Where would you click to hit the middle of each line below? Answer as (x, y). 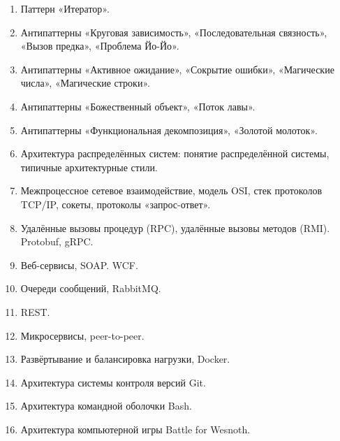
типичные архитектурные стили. (89, 167)
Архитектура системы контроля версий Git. (113, 382)
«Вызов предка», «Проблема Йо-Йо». (100, 46)
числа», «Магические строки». (85, 83)
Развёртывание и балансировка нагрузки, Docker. (125, 359)
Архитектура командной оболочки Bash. (106, 406)
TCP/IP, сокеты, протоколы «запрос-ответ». (116, 204)
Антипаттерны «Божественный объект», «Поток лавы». (138, 106)
